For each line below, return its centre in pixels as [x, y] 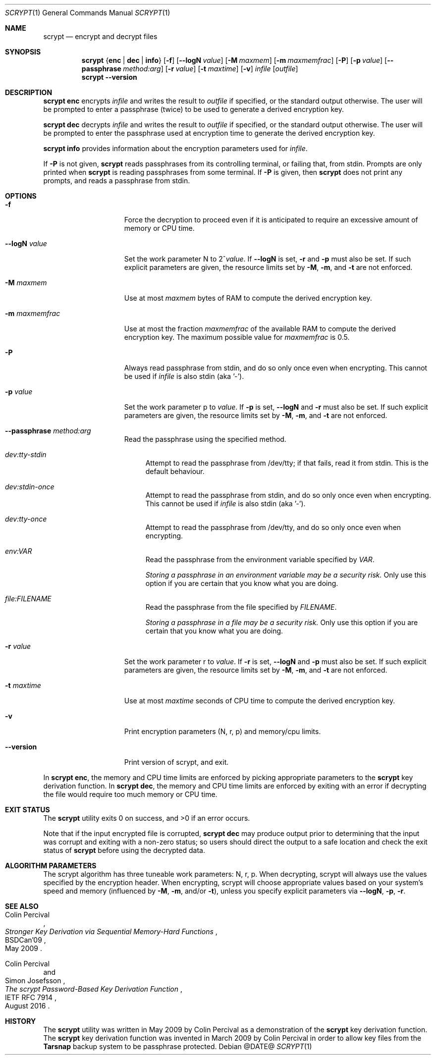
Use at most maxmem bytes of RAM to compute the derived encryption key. [248, 298]
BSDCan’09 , [26, 940]
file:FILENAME [28, 599]
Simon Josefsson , [35, 980]
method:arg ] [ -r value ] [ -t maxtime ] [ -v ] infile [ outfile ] [211, 69]
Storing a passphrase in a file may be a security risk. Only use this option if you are [282, 622]
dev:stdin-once [30, 487]
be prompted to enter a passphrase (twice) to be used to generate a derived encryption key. [193, 109]
